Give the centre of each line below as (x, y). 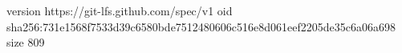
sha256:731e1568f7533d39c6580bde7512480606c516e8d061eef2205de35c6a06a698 (201, 26)
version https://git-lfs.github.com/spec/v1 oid (120, 10)
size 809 (26, 42)
